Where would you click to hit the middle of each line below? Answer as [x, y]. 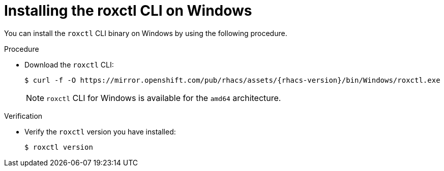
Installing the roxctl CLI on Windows [128, 11]
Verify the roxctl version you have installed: [100, 131]
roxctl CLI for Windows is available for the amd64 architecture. [164, 98]
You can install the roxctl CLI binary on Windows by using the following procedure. [146, 33]
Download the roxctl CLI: [69, 64]
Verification [23, 116]
